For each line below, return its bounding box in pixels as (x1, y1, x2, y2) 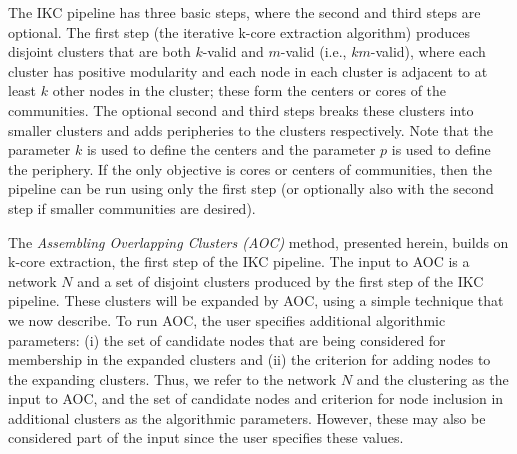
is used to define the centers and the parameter (86, 139, 376, 160)
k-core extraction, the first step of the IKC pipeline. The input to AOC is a (8, 251, 470, 272)
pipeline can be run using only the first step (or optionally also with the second (8, 178, 494, 199)
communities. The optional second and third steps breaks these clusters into (8, 99, 474, 120)
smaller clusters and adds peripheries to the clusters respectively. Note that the (8, 119, 493, 140)
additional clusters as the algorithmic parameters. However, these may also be (8, 407, 486, 428)
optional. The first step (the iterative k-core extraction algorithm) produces (8, 21, 471, 42)
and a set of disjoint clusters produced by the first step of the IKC (77, 270, 484, 291)
